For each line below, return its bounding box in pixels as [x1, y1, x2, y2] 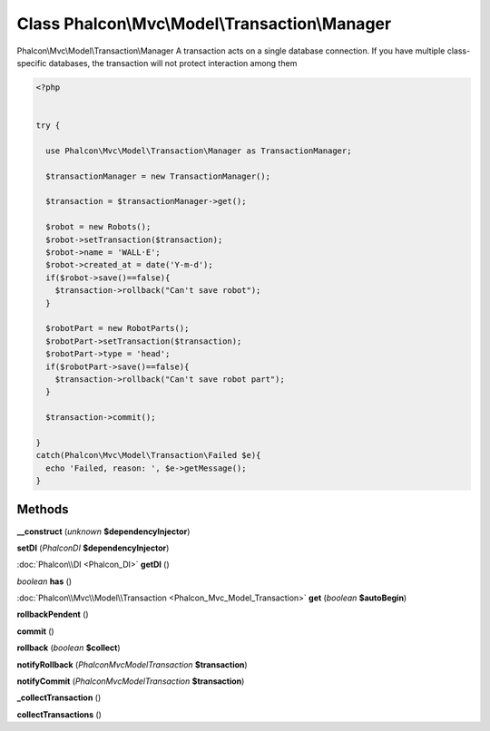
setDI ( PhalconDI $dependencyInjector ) [16, 542, 170, 553]
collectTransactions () [16, 708, 102, 720]
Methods [16, 502, 69, 517]
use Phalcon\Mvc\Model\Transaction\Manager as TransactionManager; [45, 145, 352, 156]
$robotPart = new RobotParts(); [45, 323, 190, 334]
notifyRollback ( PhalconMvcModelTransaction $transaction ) [16, 658, 249, 670]
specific [16, 57, 47, 68]
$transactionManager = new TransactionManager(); [45, 171, 271, 181]
